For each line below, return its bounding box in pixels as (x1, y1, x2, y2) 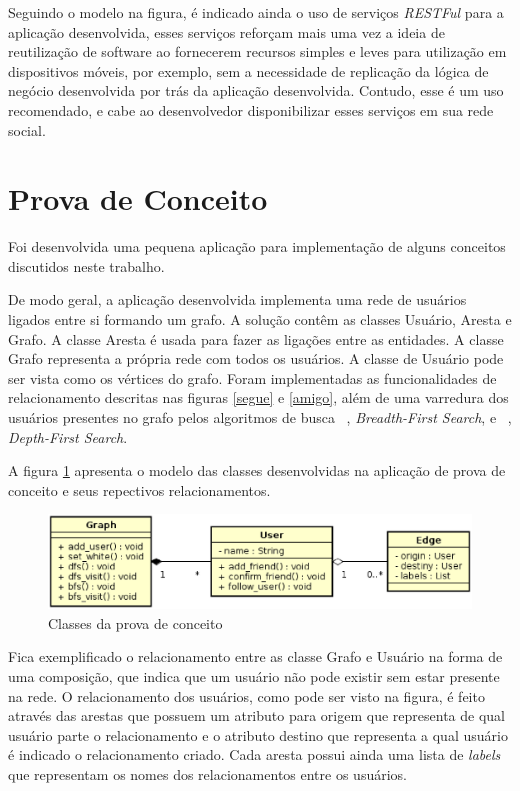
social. (8, 119, 46, 140)
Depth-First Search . (8, 426, 128, 447)
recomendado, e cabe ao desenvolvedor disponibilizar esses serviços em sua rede (8, 99, 494, 120)
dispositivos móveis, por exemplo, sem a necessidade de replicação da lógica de (8, 60, 489, 81)
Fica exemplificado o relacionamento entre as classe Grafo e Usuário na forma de (8, 646, 503, 667)
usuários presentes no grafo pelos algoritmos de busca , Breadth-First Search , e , (8, 407, 512, 428)
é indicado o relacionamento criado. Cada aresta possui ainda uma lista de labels (8, 744, 501, 765)
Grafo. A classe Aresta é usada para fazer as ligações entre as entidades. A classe (8, 328, 504, 349)
